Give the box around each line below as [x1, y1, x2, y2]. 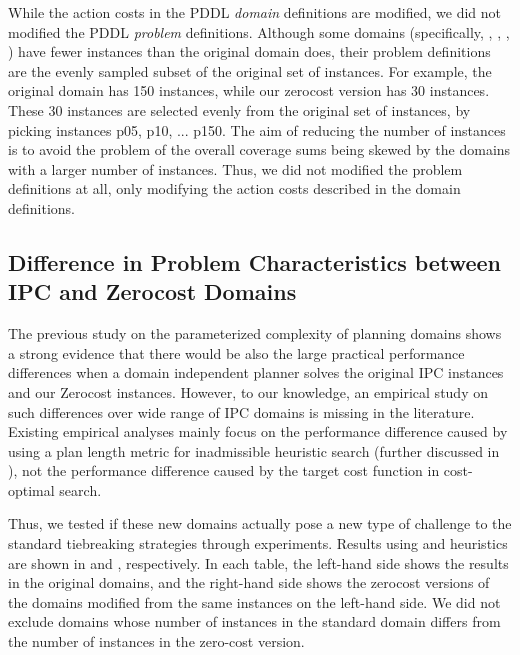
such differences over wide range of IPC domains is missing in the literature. [8, 401, 475, 422]
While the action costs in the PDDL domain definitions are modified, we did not [8, 2, 501, 22]
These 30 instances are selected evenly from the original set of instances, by [8, 99, 471, 120]
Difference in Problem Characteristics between [8, 246, 501, 277]
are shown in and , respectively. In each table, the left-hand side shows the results [8, 552, 509, 573]
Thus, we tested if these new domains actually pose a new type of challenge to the [8, 513, 512, 534]
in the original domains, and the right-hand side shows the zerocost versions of [8, 572, 490, 593]
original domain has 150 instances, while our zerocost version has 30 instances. [8, 80, 490, 101]
